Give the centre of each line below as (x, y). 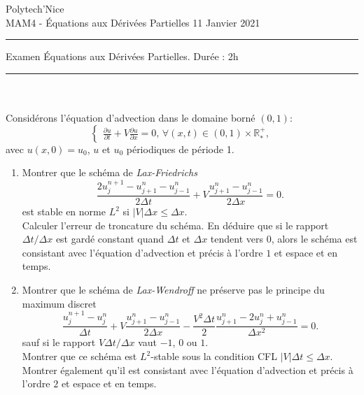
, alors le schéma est (314, 239)
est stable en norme (64, 211)
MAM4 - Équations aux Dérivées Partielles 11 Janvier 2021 (133, 22)
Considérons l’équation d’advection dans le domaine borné (131, 117)
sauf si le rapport (59, 342)
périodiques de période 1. (180, 149)
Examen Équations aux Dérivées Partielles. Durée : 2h (122, 56)
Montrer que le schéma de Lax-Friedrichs (110, 172)
